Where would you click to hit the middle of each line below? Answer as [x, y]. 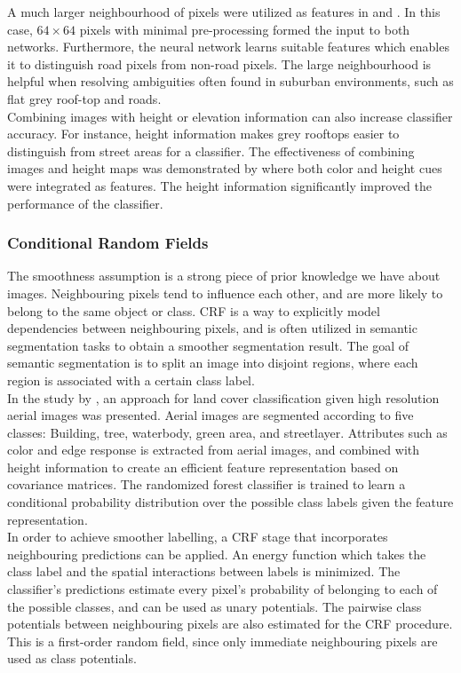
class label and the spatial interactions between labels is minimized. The [204, 571]
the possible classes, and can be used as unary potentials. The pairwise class [215, 606]
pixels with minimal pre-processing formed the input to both [245, 29]
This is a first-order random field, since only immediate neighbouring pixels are [223, 641]
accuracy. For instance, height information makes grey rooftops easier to [203, 134]
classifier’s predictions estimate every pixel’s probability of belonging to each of [223, 589]
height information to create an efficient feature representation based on [203, 467]
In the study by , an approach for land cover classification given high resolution [223, 397]
